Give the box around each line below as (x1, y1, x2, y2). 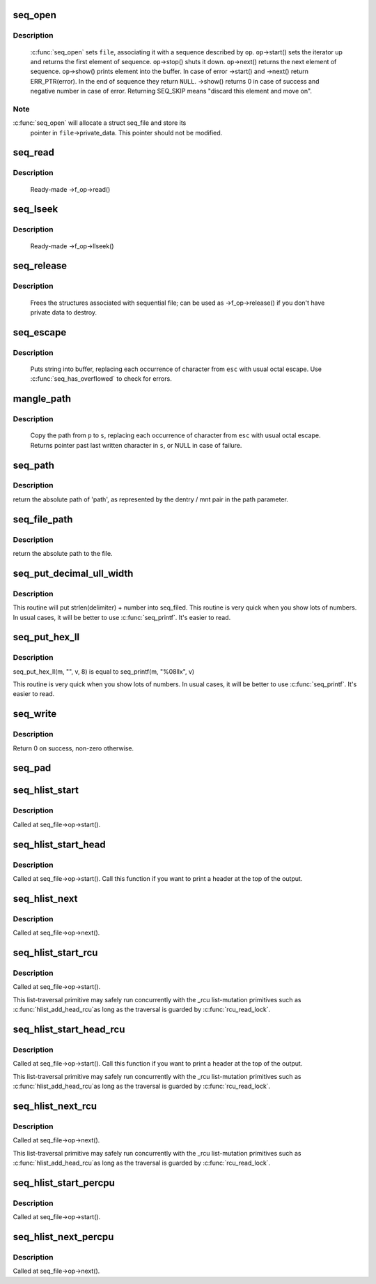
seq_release (13, 260, 68, 272)
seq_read (13, 146, 55, 158)
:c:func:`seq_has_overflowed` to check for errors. (30, 375, 172, 383)
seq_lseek (13, 203, 58, 216)
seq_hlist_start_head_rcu (13, 1023, 125, 1035)
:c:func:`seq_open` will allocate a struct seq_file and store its (13, 119, 187, 127)
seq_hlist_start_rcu (13, 946, 98, 958)
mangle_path (13, 393, 72, 405)
